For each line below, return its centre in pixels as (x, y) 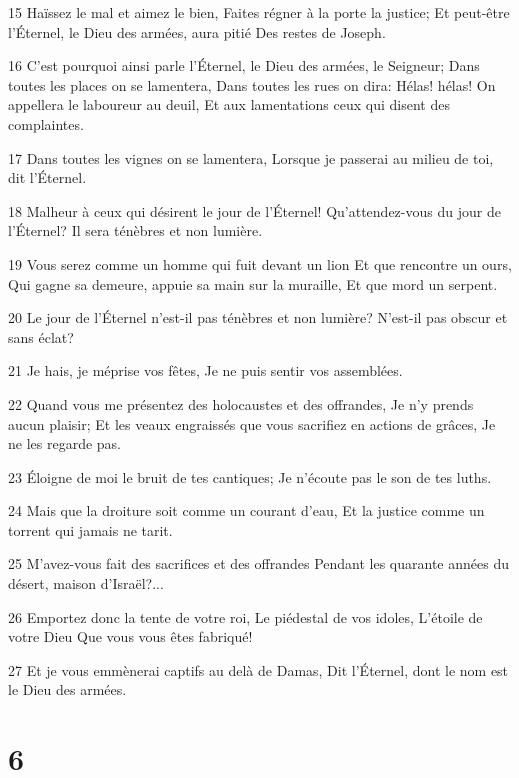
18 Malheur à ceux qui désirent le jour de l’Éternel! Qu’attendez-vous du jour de (254, 210)
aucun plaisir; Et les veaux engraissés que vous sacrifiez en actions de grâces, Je (252, 423)
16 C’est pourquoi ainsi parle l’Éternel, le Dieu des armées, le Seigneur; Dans (244, 65)
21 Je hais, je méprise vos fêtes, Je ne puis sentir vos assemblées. (205, 370)
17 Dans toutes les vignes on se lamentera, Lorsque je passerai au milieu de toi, (251, 157)
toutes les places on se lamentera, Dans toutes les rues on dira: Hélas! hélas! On (252, 84)
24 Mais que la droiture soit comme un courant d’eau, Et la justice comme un (246, 510)
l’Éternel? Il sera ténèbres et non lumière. (135, 230)
